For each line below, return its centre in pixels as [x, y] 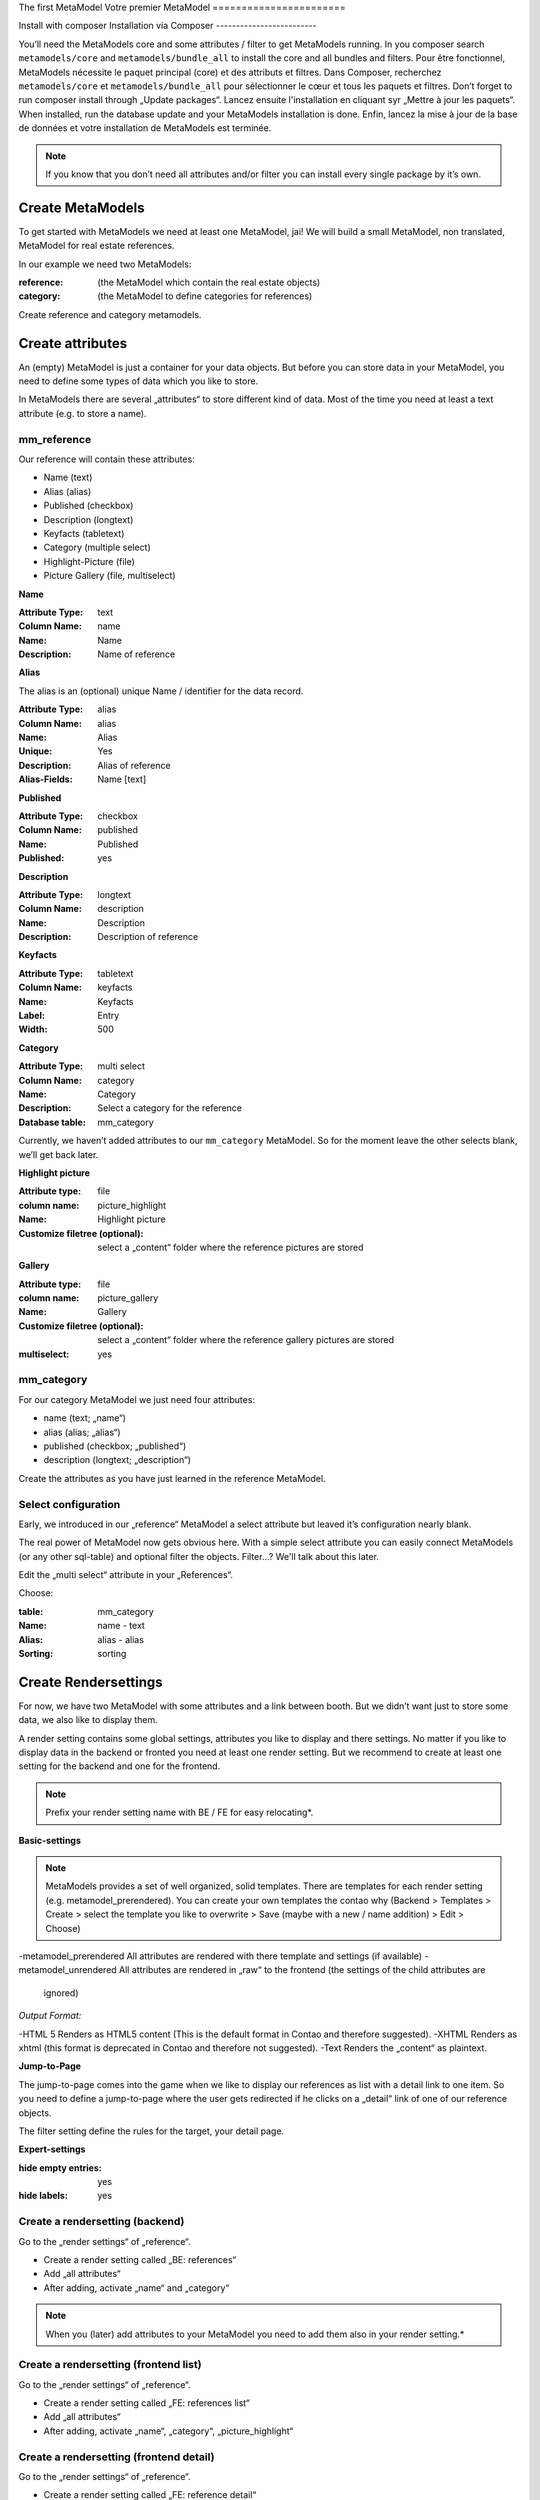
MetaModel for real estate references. [96, 246]
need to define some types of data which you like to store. [138, 381]
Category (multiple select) [97, 547]
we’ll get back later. [58, 1154]
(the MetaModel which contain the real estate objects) [209, 282]
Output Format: [50, 2016]
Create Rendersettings [91, 1681]
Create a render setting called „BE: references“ [140, 2259]
